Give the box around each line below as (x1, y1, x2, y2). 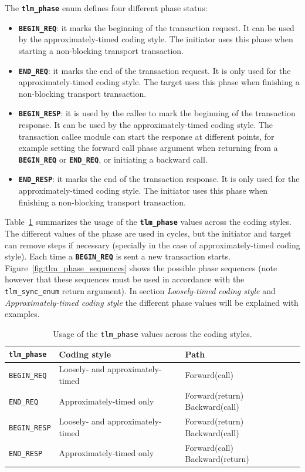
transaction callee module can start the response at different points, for (18, 130, 274, 142)
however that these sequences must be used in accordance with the (5, 273, 245, 285)
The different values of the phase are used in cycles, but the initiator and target (5, 227, 292, 239)
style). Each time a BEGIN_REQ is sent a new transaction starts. (5, 250, 231, 262)
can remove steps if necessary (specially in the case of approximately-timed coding (5, 238, 300, 251)
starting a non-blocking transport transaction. (18, 44, 184, 56)
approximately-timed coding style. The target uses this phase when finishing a (18, 76, 300, 88)
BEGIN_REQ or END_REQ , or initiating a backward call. (18, 153, 208, 165)
